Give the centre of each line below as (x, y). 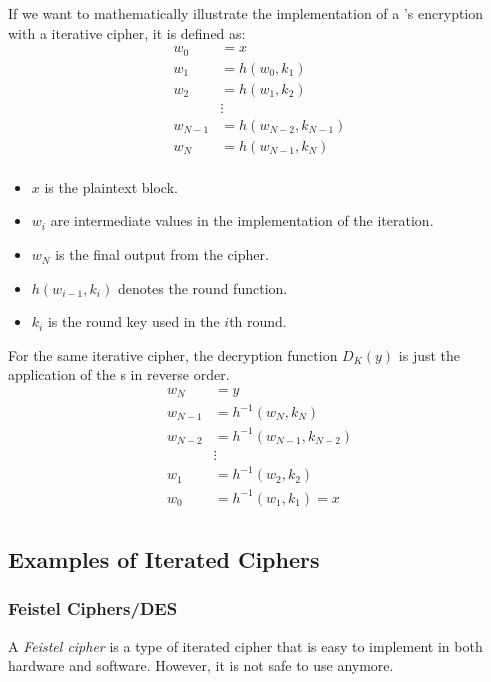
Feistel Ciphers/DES (93, 608)
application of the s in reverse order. (119, 374)
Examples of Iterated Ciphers (164, 559)
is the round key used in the (133, 321)
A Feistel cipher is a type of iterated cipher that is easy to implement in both (245, 645)
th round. (258, 321)
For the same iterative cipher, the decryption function (173, 354)
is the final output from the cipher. (162, 254)
